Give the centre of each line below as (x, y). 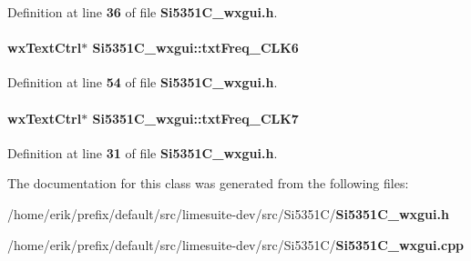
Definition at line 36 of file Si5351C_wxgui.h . (143, 12)
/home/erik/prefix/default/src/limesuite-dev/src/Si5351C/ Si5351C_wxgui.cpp (236, 244)
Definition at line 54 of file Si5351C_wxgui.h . (143, 82)
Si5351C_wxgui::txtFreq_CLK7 (195, 118)
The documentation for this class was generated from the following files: (208, 183)
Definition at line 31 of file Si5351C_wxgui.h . (143, 152)
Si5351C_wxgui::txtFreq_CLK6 (195, 48)
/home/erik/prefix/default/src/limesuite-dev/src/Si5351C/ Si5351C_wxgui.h (228, 213)
